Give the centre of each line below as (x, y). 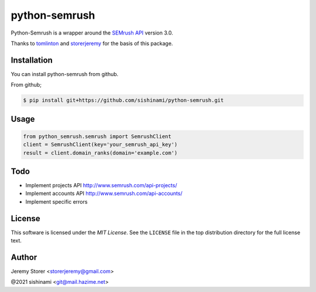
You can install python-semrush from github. (65, 74)
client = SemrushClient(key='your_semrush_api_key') (100, 145)
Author (24, 257)
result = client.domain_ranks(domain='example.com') (100, 153)
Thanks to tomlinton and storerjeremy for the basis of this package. (92, 43)
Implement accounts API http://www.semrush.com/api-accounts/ (104, 194)
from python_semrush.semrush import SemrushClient (97, 136)
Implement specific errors (56, 201)
